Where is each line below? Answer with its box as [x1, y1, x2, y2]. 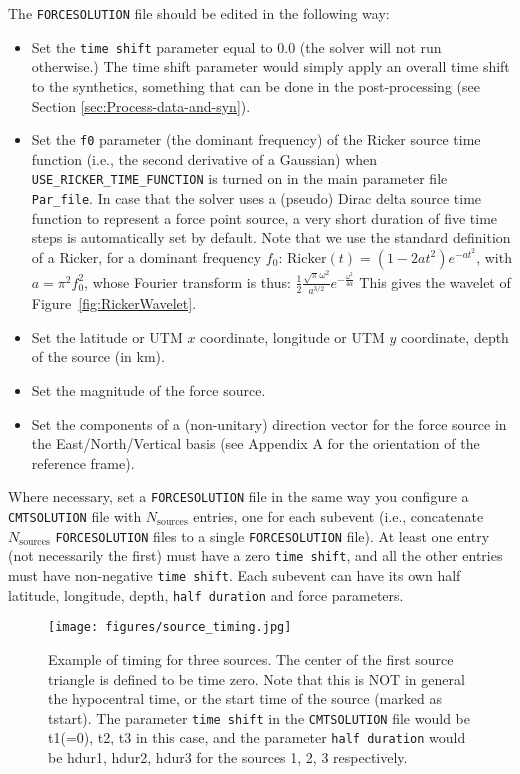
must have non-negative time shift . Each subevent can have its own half [8, 564, 461, 585]
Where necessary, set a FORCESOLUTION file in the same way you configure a [8, 486, 469, 507]
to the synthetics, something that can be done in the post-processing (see [31, 75, 480, 96]
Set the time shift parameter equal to [31, 36, 273, 57]
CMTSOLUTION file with [8, 506, 142, 527]
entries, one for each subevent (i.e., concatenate [193, 506, 484, 527]
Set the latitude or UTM [31, 326, 183, 347]
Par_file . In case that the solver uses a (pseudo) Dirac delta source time [31, 188, 482, 208]
